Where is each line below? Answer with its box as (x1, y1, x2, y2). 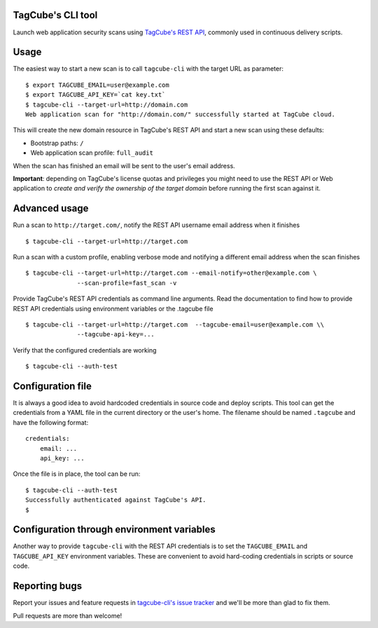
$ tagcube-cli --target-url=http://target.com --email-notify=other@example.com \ (25, 269, 317, 277)
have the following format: (13, 418, 89, 427)
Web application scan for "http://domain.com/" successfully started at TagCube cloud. (25, 110, 336, 118)
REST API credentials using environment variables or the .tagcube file (13, 304, 213, 313)
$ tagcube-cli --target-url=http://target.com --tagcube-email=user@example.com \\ (25, 320, 325, 329)
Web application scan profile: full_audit (30, 149, 154, 157)
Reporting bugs (13, 580, 83, 592)
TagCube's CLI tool (13, 9, 98, 21)
